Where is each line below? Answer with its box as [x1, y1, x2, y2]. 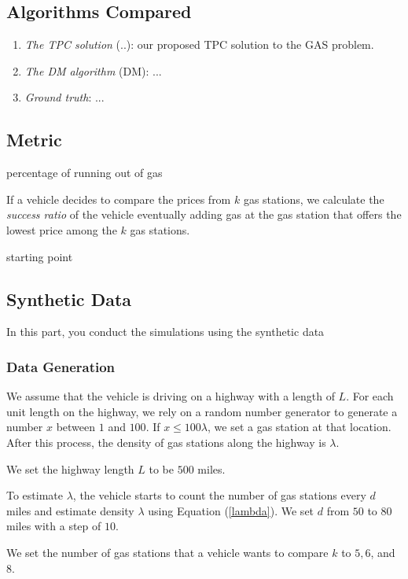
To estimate [6, 487, 64, 503]
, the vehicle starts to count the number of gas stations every [72, 487, 366, 503]
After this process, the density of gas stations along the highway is [6, 433, 326, 450]
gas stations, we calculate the [243, 190, 384, 207]
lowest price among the [6, 221, 117, 238]
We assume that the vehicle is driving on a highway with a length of [6, 388, 335, 404]
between [56, 419, 96, 435]
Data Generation [6, 356, 116, 376]
